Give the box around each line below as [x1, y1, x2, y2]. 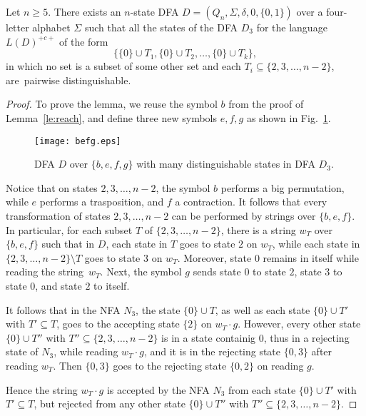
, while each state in [272, 236, 360, 251]
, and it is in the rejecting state [143, 344, 281, 359]
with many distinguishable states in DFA [136, 156, 315, 171]
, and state [35, 278, 82, 293]
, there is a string [220, 222, 296, 237]
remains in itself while [263, 250, 359, 265]
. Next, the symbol [100, 264, 182, 279]
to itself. [93, 278, 130, 293]
